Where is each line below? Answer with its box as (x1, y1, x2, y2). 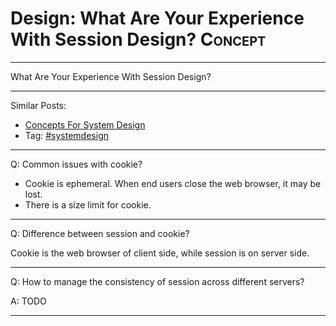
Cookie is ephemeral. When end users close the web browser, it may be (24, 177, 322, 189)
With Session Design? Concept (10, 28, 267, 51)
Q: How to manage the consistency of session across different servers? (10, 275, 305, 287)
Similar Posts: (10, 99, 67, 111)
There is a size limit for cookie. (24, 198, 152, 211)
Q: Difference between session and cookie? (10, 227, 190, 239)
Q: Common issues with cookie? (10, 158, 143, 170)
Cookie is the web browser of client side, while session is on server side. (10, 247, 310, 259)
